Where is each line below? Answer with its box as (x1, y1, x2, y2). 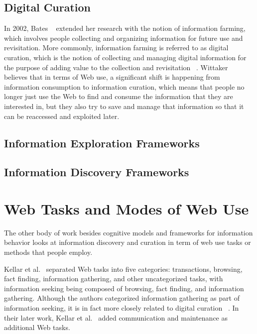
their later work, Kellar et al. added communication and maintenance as (4, 312, 228, 323)
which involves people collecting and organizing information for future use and (4, 32, 243, 43)
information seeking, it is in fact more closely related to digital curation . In (4, 302, 239, 313)
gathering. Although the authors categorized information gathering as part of (4, 293, 240, 303)
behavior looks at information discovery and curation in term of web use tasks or (4, 237, 251, 247)
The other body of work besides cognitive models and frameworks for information (4, 227, 253, 237)
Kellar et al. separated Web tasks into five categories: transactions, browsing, (4, 263, 243, 274)
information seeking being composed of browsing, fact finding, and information (4, 283, 244, 293)
